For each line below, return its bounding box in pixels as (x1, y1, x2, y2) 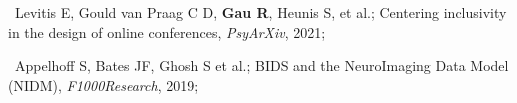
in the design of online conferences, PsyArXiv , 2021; (8, 21, 326, 42)
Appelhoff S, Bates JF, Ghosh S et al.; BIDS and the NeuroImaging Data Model (14, 55, 509, 76)
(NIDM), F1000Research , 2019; (8, 74, 199, 95)
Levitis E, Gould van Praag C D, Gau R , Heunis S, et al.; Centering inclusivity (14, 2, 507, 22)
